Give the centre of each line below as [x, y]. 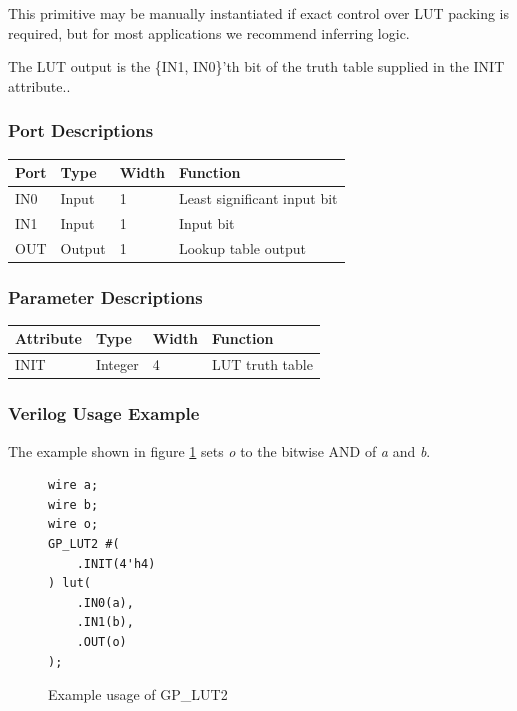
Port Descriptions [81, 130]
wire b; [73, 504]
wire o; [73, 524]
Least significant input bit [258, 197]
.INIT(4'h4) [116, 563]
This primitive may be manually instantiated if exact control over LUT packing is [259, 13]
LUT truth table [262, 364]
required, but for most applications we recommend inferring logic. [209, 32]
